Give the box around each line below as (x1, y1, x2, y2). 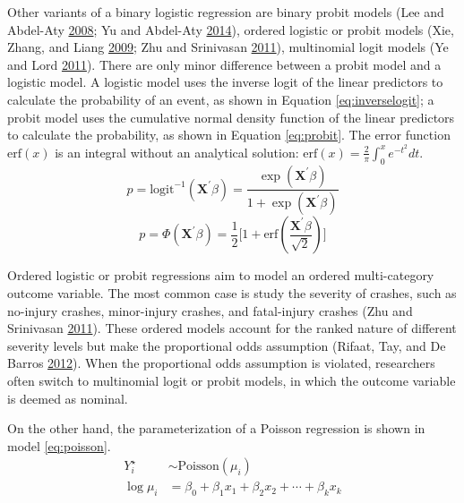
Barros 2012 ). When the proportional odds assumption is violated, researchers (7, 354, 435, 372)
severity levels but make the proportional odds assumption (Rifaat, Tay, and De (7, 336, 446, 354)
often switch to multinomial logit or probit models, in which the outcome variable (7, 371, 456, 389)
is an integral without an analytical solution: (55, 142, 299, 161)
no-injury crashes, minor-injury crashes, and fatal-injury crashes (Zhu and (7, 301, 413, 320)
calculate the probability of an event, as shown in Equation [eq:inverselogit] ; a (7, 90, 434, 108)
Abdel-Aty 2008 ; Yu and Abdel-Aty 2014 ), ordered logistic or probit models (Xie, (7, 20, 454, 38)
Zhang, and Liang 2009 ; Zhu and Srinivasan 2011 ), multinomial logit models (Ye (7, 38, 449, 56)
